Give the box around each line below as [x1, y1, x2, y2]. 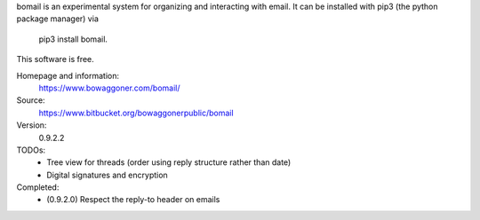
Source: [16, 95, 45, 106]
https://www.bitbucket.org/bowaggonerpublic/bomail [38, 107, 235, 118]
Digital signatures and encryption [46, 169, 168, 180]
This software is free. [16, 54, 95, 65]
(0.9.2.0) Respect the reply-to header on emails [46, 194, 220, 205]
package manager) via [16, 13, 100, 24]
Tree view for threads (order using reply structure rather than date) [46, 157, 292, 168]
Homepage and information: [16, 70, 120, 81]
